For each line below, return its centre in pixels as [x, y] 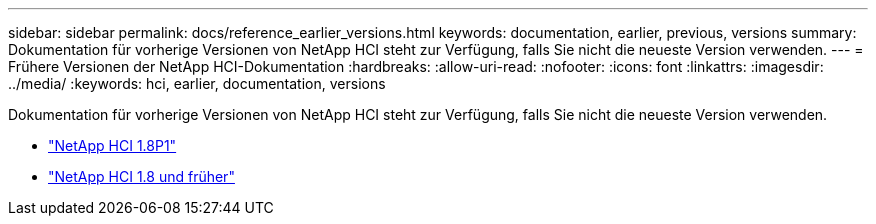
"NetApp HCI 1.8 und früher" [141, 176]
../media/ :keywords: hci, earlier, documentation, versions [197, 83]
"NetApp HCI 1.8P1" [112, 145]
